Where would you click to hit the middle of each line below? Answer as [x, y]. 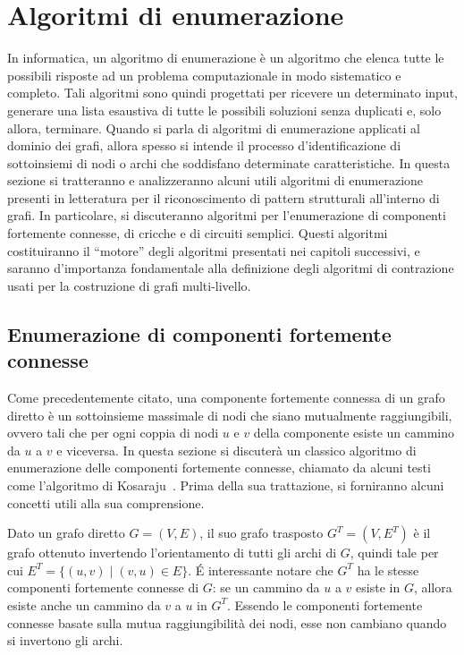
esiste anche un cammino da [84, 604]
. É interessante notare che [261, 570]
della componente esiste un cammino [354, 433]
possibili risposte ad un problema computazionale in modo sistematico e [204, 75]
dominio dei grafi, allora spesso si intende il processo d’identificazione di [204, 145]
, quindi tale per [394, 553]
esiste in [378, 587]
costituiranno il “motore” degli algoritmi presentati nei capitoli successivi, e [214, 250]
